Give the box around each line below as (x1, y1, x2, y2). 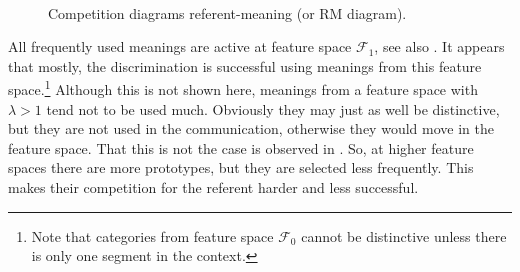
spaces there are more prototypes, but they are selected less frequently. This (8, 157, 474, 178)
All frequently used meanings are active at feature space (8, 36, 352, 57)
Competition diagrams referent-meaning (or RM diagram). (48, 2, 407, 23)
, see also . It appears (374, 36, 505, 57)
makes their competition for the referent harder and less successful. (8, 177, 419, 197)
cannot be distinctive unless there (301, 225, 507, 246)
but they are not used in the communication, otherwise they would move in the (8, 118, 494, 139)
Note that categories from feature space (31, 225, 274, 246)
